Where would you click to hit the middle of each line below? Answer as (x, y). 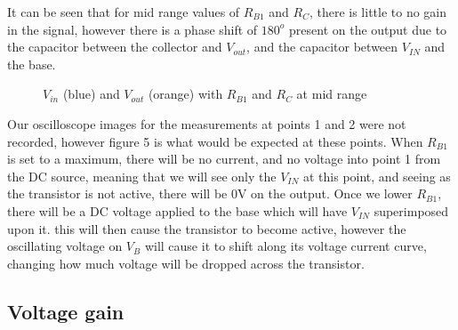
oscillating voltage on (65, 246)
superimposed (411, 210)
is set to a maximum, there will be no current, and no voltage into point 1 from (224, 159)
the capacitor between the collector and (115, 47)
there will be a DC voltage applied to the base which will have (177, 210)
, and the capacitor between (322, 47)
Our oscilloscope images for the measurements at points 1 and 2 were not (207, 123)
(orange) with (185, 94)
